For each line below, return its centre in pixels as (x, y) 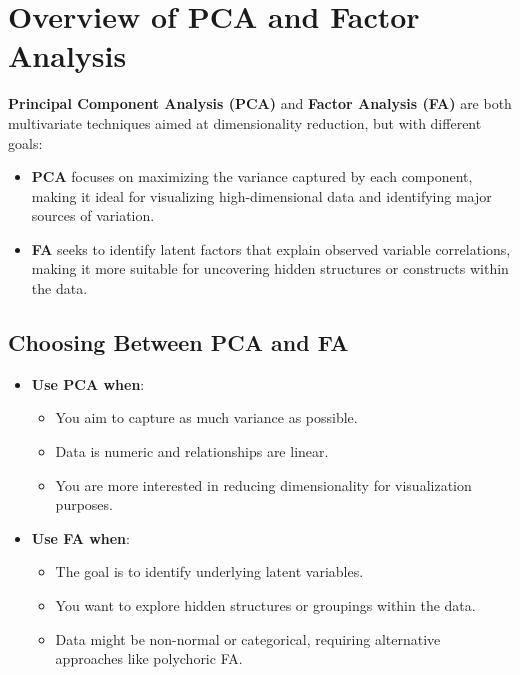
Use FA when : (80, 537)
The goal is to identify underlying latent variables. (209, 571)
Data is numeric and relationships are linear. (192, 451)
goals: (25, 142)
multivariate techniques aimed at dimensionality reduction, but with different (245, 122)
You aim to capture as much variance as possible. (206, 417)
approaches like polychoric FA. (149, 658)
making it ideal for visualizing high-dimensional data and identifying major (261, 195)
